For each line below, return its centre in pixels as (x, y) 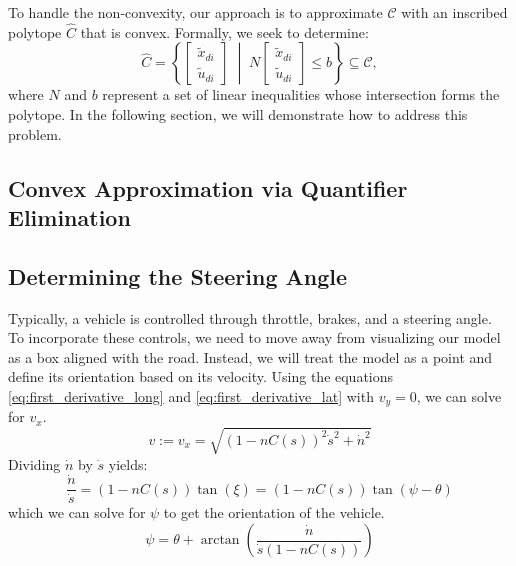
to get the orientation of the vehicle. (274, 512)
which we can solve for (77, 512)
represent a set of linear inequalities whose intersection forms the (301, 94)
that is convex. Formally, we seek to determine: (224, 31)
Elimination (69, 216)
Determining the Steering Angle (178, 275)
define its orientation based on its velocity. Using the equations (201, 376)
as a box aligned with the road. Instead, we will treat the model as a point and (250, 356)
